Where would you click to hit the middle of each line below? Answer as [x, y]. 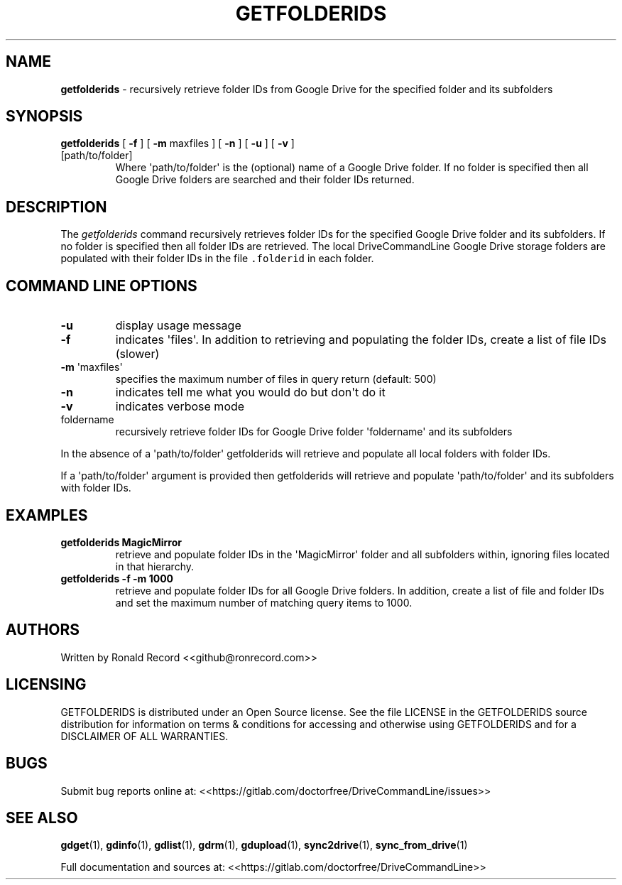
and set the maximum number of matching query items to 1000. [264, 602]
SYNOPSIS [44, 116]
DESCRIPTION [56, 207]
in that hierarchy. [154, 566]
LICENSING [46, 685]
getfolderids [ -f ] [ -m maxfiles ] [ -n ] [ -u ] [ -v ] [178, 143]
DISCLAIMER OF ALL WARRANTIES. [144, 736]
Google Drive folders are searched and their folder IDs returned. [265, 180]
